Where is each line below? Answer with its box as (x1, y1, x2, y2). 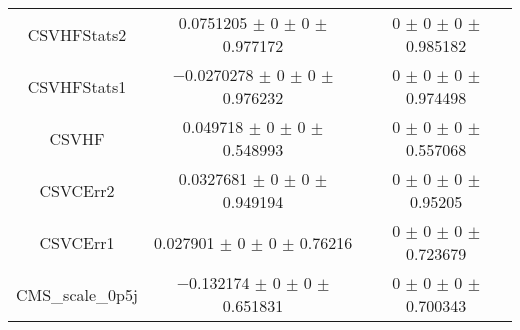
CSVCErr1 (39, 230, 115, 254)
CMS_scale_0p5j (16, 282, 138, 306)
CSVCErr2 (39, 178, 115, 202)
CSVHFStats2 (27, 22, 127, 46)
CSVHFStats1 (27, 74, 127, 98)
